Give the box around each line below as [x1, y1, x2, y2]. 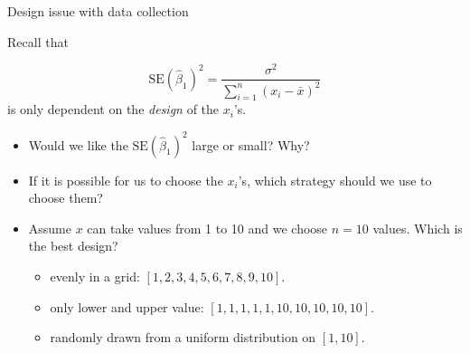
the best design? [28, 236, 118, 255]
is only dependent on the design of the [7, 100, 220, 119]
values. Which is [372, 218, 463, 237]
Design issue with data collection [7, 2, 189, 20]
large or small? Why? [192, 135, 310, 154]
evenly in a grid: [50, 266, 140, 285]
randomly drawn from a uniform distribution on [50, 328, 316, 347]
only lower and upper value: [50, 297, 204, 316]
